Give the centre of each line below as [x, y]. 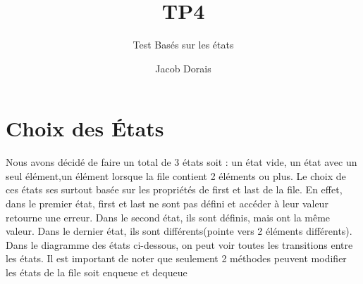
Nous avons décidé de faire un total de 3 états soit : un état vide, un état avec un [181, 162]
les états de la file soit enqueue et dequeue [97, 272]
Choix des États [85, 128]
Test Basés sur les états [183, 45]
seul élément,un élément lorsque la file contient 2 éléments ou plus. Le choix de [176, 175]
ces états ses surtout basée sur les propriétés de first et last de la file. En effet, [174, 189]
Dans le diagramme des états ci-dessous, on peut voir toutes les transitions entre [179, 244]
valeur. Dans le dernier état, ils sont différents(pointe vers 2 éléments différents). [179, 231]
